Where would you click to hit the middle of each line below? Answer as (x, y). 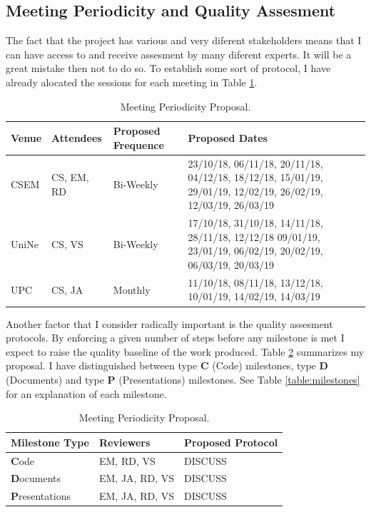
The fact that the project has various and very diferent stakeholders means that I (184, 40)
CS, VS (67, 244)
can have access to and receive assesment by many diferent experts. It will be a (179, 54)
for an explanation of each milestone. (86, 393)
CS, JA (67, 289)
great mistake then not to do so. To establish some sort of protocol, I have (168, 68)
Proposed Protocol (231, 442)
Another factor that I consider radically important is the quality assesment (169, 323)
